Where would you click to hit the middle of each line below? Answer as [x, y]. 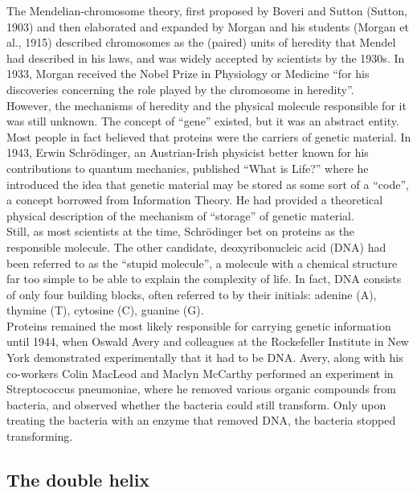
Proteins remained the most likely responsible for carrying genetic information [199, 325]
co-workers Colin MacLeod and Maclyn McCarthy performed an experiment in [200, 373]
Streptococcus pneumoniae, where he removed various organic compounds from [202, 389]
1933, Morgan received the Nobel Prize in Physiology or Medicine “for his [188, 74]
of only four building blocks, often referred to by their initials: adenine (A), [192, 294]
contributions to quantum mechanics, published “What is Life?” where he [188, 168]
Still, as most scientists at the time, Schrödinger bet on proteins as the [181, 231]
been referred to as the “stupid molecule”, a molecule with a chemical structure [202, 263]
